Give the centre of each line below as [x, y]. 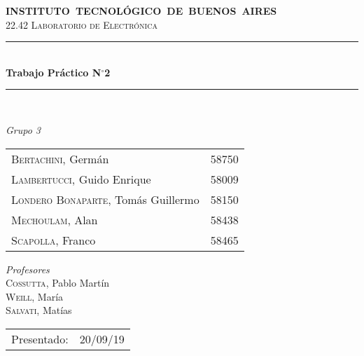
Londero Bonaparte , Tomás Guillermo [105, 199]
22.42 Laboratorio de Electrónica [82, 24]
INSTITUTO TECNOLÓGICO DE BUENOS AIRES [141, 11]
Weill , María [35, 296]
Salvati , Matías [39, 310]
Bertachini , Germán [60, 158]
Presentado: [40, 338]
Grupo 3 [23, 129]
